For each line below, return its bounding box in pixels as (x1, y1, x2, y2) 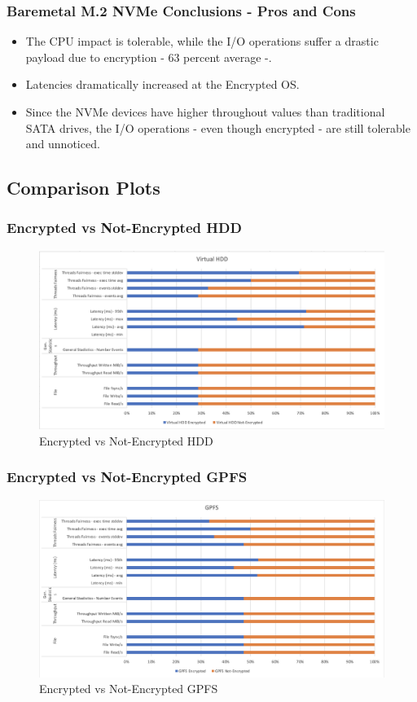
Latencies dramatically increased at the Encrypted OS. (25, 76, 300, 93)
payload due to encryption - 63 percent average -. (25, 48, 272, 65)
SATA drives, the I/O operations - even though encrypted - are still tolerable (25, 119, 410, 136)
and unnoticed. (25, 135, 100, 152)
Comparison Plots (7, 175, 160, 200)
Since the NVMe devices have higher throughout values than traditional (25, 103, 385, 120)
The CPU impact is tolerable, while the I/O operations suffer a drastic (25, 33, 379, 50)
